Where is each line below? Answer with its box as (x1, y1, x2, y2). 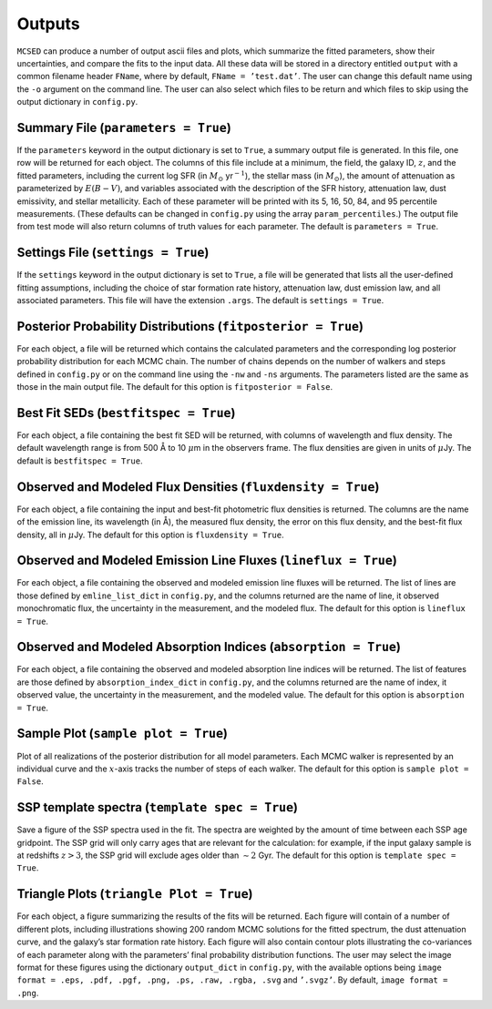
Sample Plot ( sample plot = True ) (16, 726, 228, 741)
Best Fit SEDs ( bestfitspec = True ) (16, 405, 236, 421)
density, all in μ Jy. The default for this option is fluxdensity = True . (16, 529, 284, 540)
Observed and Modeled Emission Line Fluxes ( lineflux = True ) (16, 553, 398, 568)
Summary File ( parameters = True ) (16, 119, 231, 136)
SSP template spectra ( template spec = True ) (16, 800, 299, 815)
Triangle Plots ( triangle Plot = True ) (16, 886, 254, 902)
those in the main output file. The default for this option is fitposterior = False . (16, 382, 333, 392)
